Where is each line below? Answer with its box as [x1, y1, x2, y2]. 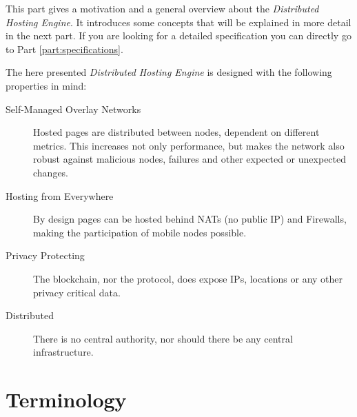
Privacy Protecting [6, 248, 85, 263]
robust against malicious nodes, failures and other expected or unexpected [33, 152, 347, 166]
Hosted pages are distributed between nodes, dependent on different [33, 125, 320, 139]
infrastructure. [33, 345, 94, 359]
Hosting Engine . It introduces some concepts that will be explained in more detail [6, 14, 351, 29]
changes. [33, 165, 69, 179]
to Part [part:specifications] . [6, 41, 123, 56]
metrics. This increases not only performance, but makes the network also [33, 138, 345, 152]
